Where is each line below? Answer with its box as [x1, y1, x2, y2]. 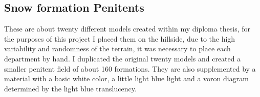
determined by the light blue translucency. [4, 83, 137, 93]
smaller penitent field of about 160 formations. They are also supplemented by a [4, 63, 256, 74]
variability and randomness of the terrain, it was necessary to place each [4, 43, 231, 54]
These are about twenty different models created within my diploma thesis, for [4, 23, 251, 34]
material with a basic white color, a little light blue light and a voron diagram [4, 73, 249, 84]
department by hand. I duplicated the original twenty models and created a [4, 53, 241, 63]
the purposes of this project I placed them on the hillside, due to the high [4, 33, 235, 44]
